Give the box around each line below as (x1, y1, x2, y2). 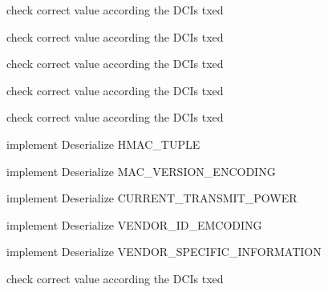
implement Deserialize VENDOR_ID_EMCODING (6, 216, 262, 233)
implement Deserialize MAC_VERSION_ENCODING (6, 162, 276, 179)
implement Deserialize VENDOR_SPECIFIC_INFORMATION (6, 243, 322, 260)
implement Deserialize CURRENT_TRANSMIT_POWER (6, 190, 298, 206)
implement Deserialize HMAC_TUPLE (6, 135, 200, 152)
